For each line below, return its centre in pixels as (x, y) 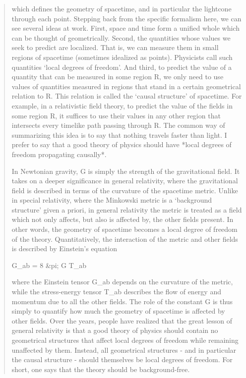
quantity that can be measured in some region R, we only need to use (118, 77)
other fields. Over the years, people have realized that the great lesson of (122, 320)
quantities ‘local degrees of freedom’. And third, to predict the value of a (122, 67)
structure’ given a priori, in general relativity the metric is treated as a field (127, 209)
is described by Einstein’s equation (64, 248)
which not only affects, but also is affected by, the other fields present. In (123, 219)
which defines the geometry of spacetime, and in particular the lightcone (122, 8)
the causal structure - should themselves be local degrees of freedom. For (122, 359)
